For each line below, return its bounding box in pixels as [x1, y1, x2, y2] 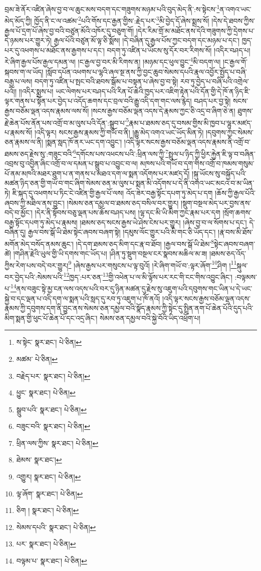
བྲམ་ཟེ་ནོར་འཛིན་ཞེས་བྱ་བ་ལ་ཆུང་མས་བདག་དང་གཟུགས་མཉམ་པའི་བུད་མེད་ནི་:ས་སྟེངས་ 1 [5, 3, 220, 14]
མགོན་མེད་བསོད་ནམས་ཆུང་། [5, 238, 74, 249]
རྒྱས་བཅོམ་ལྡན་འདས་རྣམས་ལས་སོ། [5, 105, 89, 116]
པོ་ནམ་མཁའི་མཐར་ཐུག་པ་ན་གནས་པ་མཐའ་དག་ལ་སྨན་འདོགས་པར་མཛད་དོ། [5, 168, 190, 178]
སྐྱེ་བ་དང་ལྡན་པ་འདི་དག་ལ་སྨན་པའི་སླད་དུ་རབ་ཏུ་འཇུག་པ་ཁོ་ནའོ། [5, 293, 160, 303]
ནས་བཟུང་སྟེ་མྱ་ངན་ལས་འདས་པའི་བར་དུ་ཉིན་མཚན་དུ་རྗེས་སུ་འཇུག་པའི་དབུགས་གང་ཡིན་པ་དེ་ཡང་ [16, 283, 252, 293]
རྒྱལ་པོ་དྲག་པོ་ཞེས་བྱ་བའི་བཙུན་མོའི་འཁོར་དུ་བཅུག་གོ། [5, 25, 134, 36]
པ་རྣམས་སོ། [5, 127, 33, 137]
